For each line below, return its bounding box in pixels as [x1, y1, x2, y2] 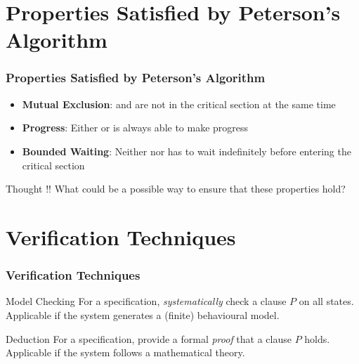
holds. [304, 331, 330, 346]
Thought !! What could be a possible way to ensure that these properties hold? [6, 181, 346, 196]
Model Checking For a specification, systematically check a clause [6, 294, 287, 308]
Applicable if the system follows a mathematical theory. [6, 345, 245, 360]
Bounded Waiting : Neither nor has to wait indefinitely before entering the [22, 143, 351, 158]
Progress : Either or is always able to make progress [22, 120, 249, 135]
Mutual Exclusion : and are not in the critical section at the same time [22, 96, 336, 111]
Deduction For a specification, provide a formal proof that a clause [6, 331, 292, 346]
